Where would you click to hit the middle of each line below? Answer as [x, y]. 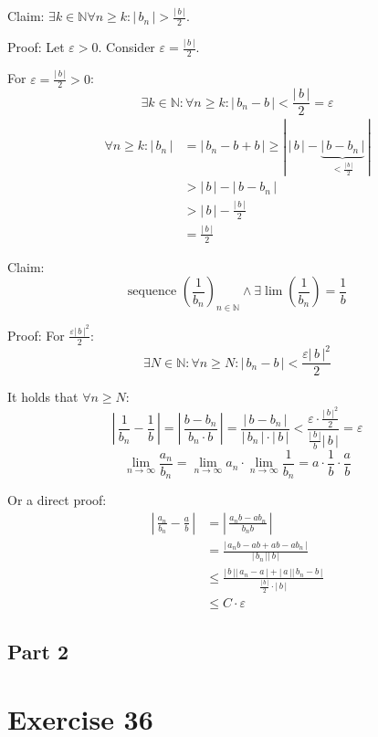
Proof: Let [36, 47]
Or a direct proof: [57, 500]
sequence [152, 292]
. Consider [126, 47]
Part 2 [38, 651]
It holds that [43, 397]
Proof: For [36, 335]
